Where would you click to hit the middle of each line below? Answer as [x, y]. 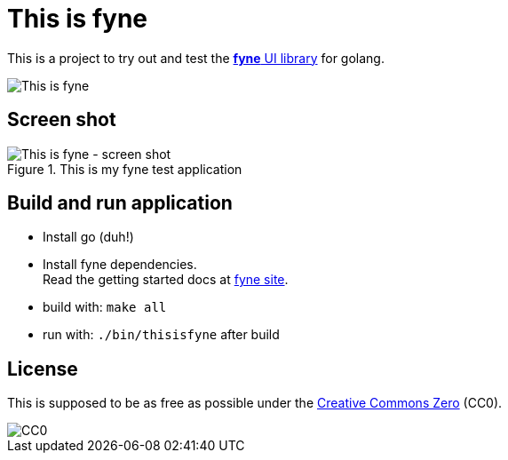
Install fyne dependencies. [120, 265]
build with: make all [105, 307]
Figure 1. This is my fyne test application [125, 169]
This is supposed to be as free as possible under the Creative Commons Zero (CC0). [255, 403]
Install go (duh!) [88, 237]
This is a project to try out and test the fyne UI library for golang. [196, 58]
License [43, 369]
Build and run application [120, 203]
